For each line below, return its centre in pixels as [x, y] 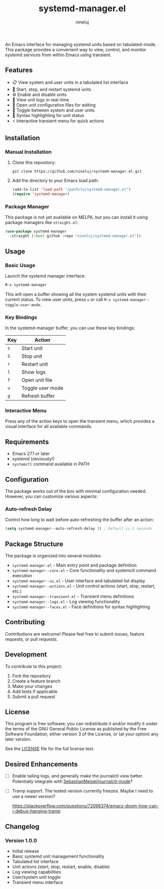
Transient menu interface [37, 882]
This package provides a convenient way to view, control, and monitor [76, 49]
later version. [18, 739]
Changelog [22, 827]
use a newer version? [34, 797]
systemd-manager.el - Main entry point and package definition [74, 565]
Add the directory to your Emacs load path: [56, 181]
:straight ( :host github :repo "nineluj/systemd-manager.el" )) [75, 236]
